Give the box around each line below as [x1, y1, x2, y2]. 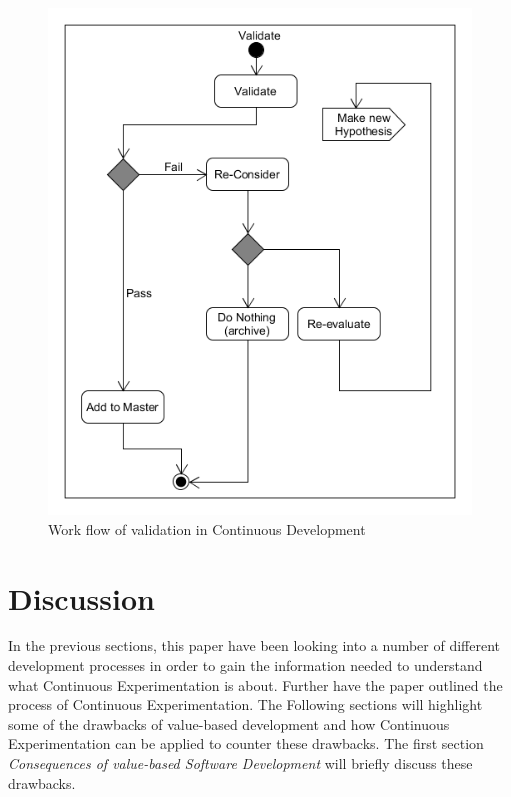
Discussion [8, 577, 155, 618]
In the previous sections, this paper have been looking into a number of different [8, 635, 501, 656]
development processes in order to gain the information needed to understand [8, 655, 483, 676]
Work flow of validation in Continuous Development [48, 518, 366, 539]
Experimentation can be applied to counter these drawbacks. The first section [8, 733, 484, 754]
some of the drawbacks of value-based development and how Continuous [8, 713, 450, 734]
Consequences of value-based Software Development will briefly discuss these [8, 753, 473, 773]
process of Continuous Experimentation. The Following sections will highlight [8, 694, 483, 715]
